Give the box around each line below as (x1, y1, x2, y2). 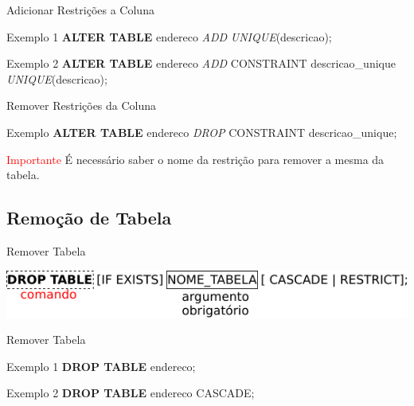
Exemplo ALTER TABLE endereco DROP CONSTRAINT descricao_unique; (6, 123, 397, 140)
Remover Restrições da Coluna (6, 97, 157, 114)
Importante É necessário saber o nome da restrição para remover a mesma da (6, 150, 385, 167)
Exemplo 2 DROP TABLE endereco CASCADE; (6, 385, 255, 401)
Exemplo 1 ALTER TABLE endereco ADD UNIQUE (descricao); (6, 28, 332, 45)
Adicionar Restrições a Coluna (6, 2, 154, 18)
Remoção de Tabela (6, 205, 172, 230)
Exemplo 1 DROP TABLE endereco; (6, 357, 196, 374)
